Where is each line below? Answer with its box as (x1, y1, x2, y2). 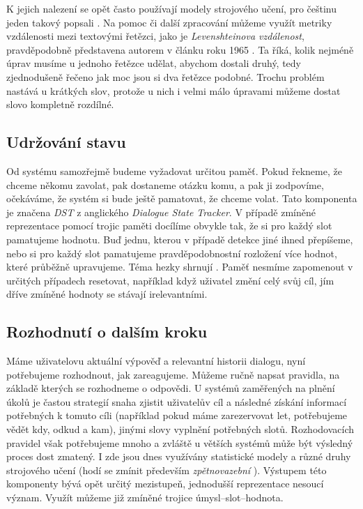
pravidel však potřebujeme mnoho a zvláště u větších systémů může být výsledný (6, 435, 353, 450)
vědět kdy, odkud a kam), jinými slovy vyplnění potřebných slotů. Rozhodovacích (6, 422, 354, 436)
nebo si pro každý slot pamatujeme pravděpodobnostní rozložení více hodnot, (6, 245, 337, 260)
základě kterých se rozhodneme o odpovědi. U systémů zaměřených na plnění (6, 381, 335, 395)
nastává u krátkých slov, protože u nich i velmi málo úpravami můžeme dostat (6, 83, 341, 98)
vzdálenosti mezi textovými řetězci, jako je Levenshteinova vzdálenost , (6, 29, 304, 43)
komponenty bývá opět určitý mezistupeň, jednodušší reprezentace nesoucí (6, 476, 324, 491)
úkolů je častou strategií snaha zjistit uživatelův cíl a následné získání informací (6, 394, 347, 409)
